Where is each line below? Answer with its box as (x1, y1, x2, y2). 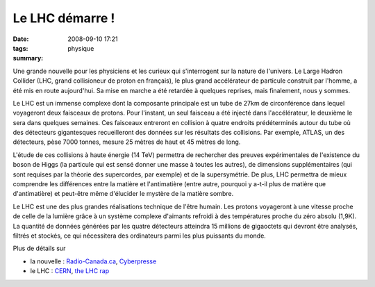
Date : (12, 35, 29, 43)
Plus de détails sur (12, 244, 66, 253)
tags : (12, 44, 28, 52)
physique (67, 44, 94, 52)
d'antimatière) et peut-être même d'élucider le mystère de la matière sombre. (12, 190, 234, 198)
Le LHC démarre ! (12, 10, 115, 26)
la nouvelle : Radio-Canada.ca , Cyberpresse (30, 257, 157, 265)
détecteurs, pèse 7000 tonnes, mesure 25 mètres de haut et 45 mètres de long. (12, 138, 241, 146)
